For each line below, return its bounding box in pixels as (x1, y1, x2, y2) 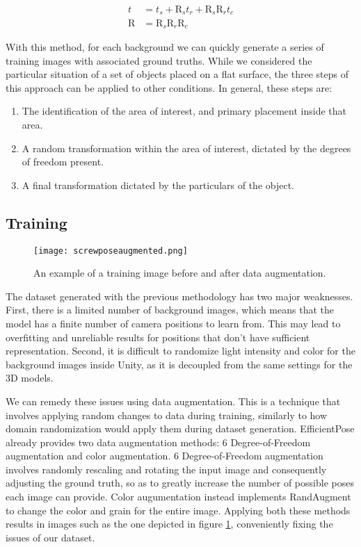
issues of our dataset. (6, 530, 95, 544)
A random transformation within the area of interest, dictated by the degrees (22, 140, 351, 155)
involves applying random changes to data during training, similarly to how (6, 407, 328, 422)
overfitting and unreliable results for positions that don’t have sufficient (6, 329, 310, 344)
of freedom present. (22, 154, 104, 169)
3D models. (6, 370, 54, 385)
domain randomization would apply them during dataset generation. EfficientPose (6, 421, 355, 436)
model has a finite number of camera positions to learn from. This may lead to (6, 316, 341, 330)
